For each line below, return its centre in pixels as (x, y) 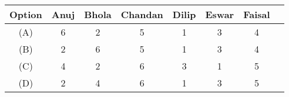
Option (26, 14)
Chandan (142, 14)
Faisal (257, 14)
